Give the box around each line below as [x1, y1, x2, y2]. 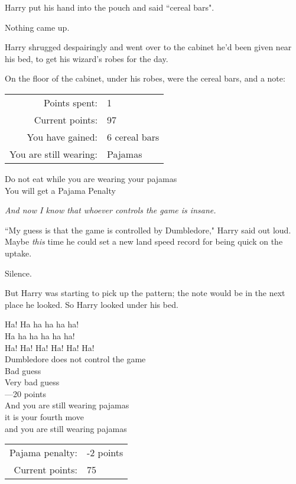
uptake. [5, 246, 32, 259]
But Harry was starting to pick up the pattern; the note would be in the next [5, 287, 285, 299]
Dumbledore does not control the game [5, 353, 146, 365]
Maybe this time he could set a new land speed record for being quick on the [5, 235, 283, 248]
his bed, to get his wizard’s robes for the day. [5, 52, 168, 64]
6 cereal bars [107, 129, 160, 144]
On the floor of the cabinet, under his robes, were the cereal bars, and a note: [5, 72, 285, 85]
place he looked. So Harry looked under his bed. [5, 298, 178, 310]
